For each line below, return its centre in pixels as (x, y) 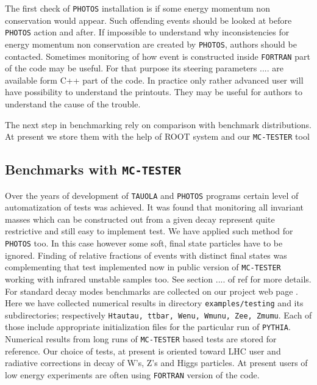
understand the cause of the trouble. (73, 104)
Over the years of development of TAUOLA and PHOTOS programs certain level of (152, 195)
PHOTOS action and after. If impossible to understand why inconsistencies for (147, 32)
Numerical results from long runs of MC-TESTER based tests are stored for (141, 339)
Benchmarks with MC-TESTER (93, 169)
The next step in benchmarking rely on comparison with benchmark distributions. (158, 124)
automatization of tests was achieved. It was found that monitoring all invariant (154, 207)
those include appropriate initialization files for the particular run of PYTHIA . (148, 327)
